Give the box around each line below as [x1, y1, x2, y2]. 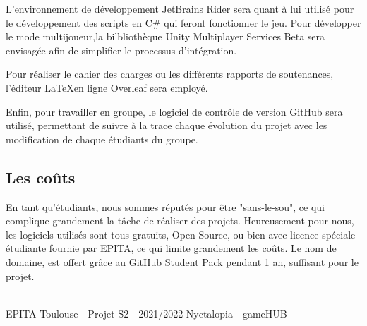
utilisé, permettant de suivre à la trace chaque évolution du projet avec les [6, 118, 327, 133]
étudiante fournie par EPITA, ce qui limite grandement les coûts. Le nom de [6, 241, 337, 255]
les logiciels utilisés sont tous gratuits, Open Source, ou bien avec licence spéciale [6, 227, 356, 241]
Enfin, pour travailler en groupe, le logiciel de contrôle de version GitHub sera [6, 104, 343, 119]
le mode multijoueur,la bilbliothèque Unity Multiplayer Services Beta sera [6, 29, 325, 44]
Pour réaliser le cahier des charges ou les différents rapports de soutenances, [6, 66, 334, 81]
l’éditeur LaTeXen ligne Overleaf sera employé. [6, 80, 208, 95]
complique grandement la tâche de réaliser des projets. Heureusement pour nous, [6, 213, 354, 228]
